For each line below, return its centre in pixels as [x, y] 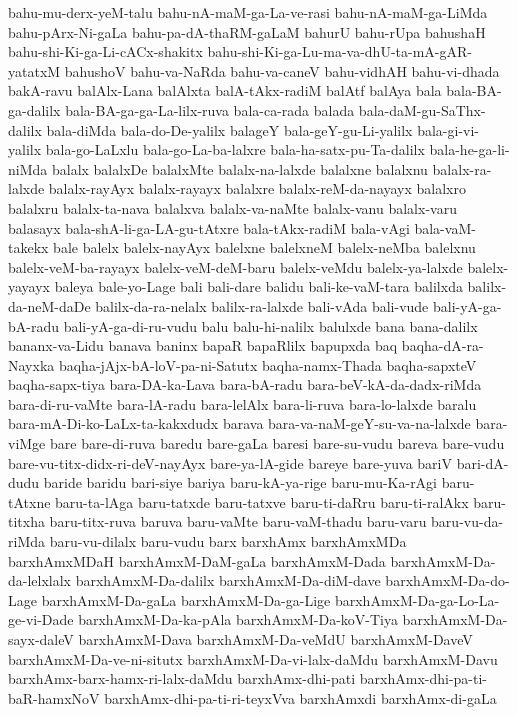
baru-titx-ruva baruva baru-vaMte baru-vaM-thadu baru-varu [238, 521]
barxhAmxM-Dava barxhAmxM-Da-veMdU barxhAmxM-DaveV [275, 639]
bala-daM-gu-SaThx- [422, 109]
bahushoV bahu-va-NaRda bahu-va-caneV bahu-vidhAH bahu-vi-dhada [282, 70]
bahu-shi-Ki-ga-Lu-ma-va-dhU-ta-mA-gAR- [339, 51]
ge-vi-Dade [41, 619]
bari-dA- [482, 462]
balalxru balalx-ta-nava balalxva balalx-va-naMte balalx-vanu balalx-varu [232, 207]
